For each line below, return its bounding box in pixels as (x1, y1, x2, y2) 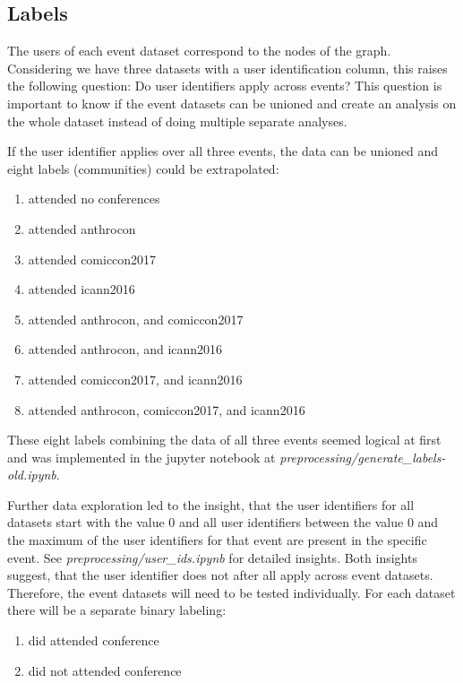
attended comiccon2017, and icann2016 (28, 369, 243, 388)
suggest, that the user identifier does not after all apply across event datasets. (7, 566, 433, 584)
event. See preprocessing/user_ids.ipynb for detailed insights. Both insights (7, 548, 417, 566)
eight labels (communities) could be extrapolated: (7, 159, 279, 177)
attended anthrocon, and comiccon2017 (28, 309, 244, 328)
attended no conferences (28, 189, 160, 208)
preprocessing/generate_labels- (279, 447, 446, 466)
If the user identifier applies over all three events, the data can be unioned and (7, 142, 439, 160)
